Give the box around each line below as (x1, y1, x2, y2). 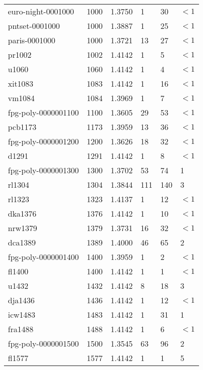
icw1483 (8, 309, 36, 320)
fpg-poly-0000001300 (8, 164, 79, 176)
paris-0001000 (8, 34, 56, 46)
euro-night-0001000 (8, 5, 74, 17)
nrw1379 (8, 222, 37, 234)
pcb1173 (8, 121, 37, 132)
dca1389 (8, 237, 36, 248)
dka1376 (8, 208, 37, 219)
